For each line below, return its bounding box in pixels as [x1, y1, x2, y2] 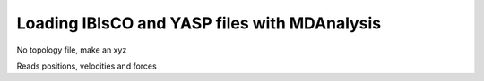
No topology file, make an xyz [16, 45, 127, 55]
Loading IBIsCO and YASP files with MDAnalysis [16, 13, 381, 33]
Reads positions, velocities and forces [16, 61, 157, 71]
